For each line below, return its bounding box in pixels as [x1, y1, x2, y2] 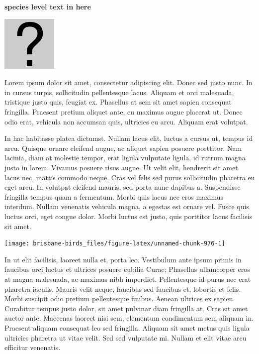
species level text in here [4, 1, 91, 11]
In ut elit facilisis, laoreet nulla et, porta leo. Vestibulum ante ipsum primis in [4, 254, 242, 264]
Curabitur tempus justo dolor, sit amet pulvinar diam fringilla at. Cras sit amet [4, 303, 248, 313]
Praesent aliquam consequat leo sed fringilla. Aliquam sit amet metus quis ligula [4, 322, 250, 333]
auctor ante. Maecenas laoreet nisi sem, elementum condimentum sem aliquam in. [4, 313, 254, 323]
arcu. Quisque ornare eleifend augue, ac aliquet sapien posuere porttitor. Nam [4, 142, 242, 153]
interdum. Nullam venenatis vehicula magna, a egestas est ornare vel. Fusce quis [4, 201, 249, 212]
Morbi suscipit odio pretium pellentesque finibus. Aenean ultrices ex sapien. [4, 293, 235, 304]
